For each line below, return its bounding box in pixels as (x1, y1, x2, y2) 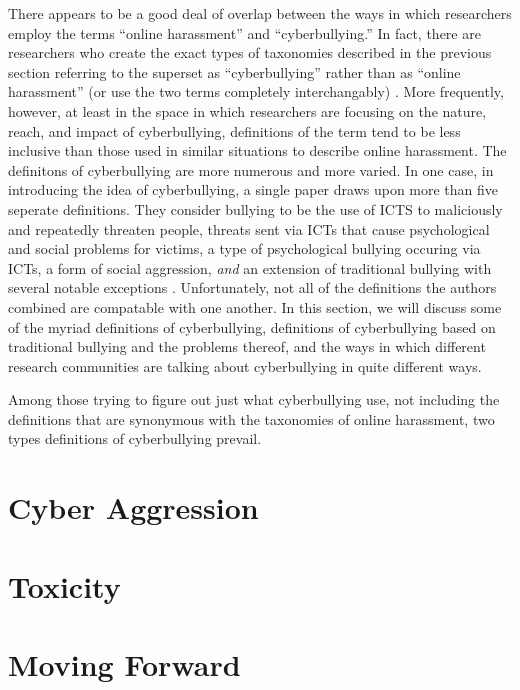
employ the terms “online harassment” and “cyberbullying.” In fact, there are (8, 22, 481, 43)
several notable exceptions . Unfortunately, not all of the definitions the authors (8, 277, 497, 298)
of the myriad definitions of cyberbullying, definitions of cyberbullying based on (8, 316, 496, 337)
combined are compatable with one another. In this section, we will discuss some (8, 296, 502, 317)
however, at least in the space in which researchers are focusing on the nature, (8, 100, 487, 121)
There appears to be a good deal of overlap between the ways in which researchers (8, 3, 512, 23)
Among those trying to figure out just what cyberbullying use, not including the (8, 389, 500, 410)
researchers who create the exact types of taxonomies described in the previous (8, 42, 492, 63)
